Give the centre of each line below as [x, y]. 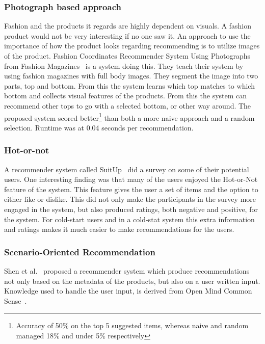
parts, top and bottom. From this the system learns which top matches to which [129, 85]
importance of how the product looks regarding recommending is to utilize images [132, 46]
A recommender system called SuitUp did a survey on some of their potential [127, 169]
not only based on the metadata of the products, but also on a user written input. [132, 281]
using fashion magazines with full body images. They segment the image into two [131, 76]
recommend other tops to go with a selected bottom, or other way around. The [128, 105]
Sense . [16, 300]
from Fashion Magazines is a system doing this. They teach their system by [124, 65]
